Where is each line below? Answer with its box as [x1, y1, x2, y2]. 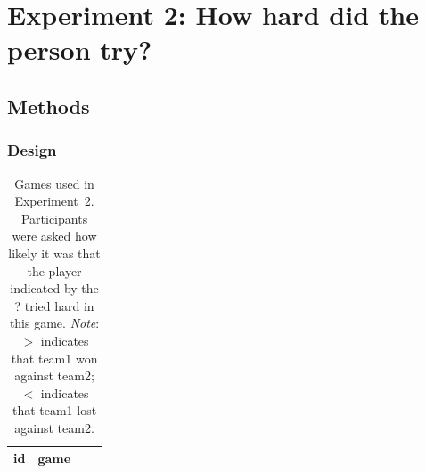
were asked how [12, 226, 97, 245]
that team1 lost [12, 401, 97, 420]
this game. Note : [9, 314, 100, 332]
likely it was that [8, 243, 101, 262]
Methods [7, 92, 90, 119]
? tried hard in [14, 296, 94, 314]
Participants [20, 208, 88, 227]
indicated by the [10, 279, 99, 298]
